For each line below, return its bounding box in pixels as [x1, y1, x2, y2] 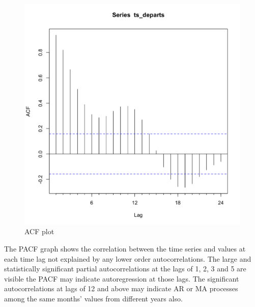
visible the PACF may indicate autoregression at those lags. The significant [4, 273, 239, 284]
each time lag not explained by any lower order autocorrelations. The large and [4, 253, 251, 264]
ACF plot [24, 226, 54, 237]
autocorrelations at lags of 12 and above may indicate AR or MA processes [4, 283, 238, 294]
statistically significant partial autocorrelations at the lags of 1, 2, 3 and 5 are [4, 263, 246, 274]
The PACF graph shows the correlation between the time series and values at [4, 243, 246, 254]
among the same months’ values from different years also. [4, 293, 183, 304]
